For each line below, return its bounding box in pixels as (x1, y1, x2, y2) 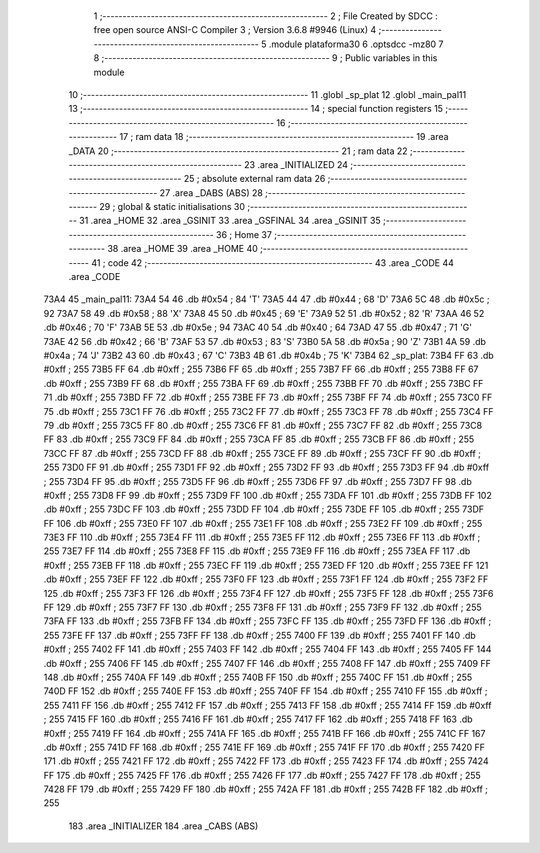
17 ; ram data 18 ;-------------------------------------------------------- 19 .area (119, 131, 449, 143)
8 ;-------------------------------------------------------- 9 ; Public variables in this (93, 52, 438, 64)
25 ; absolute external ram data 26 (183, 173, 326, 185)
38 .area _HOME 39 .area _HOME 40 (106, 243, 259, 255)
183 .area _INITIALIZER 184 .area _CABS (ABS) (68, 820, 259, 832)
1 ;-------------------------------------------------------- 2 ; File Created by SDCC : (93, 10, 439, 22)
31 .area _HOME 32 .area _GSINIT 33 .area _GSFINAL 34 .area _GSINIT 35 (78, 215, 382, 227)
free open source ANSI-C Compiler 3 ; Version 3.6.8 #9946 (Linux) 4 (93, 24, 377, 36)
